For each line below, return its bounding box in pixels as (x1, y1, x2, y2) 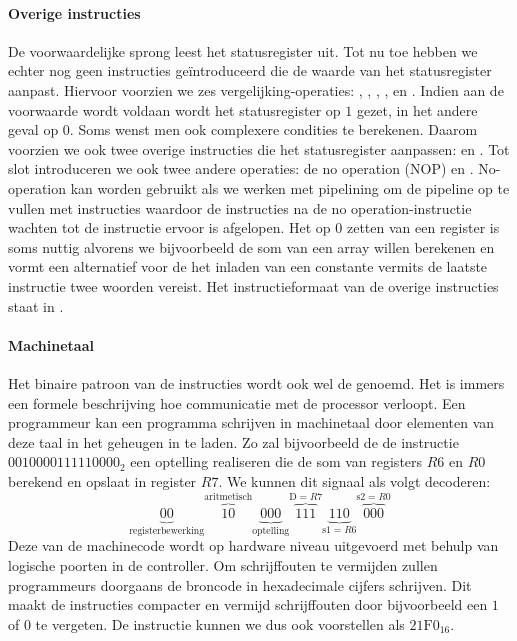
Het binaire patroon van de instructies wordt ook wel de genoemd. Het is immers (8, 372, 505, 393)
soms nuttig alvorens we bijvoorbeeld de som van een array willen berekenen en (8, 236, 495, 257)
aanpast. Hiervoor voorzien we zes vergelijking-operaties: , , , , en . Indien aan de (8, 79, 504, 100)
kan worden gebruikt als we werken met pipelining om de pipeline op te (70, 177, 510, 198)
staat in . (8, 295, 64, 316)
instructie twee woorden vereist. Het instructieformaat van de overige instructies (8, 275, 499, 296)
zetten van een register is (346, 217, 500, 238)
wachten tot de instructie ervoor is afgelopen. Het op (8, 217, 331, 238)
